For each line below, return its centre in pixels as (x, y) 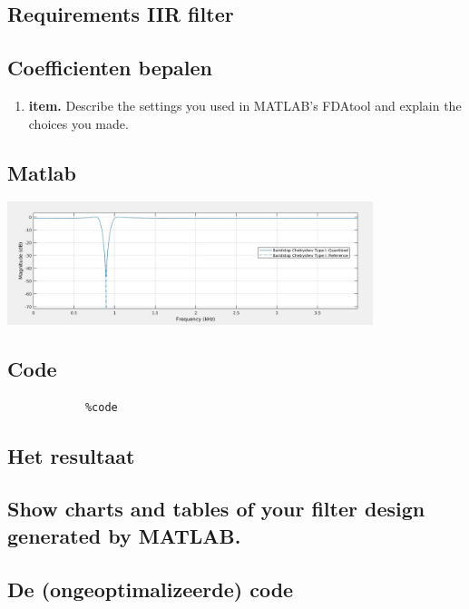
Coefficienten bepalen (110, 68)
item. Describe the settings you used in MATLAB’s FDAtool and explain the (245, 105)
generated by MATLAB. (124, 535)
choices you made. (78, 123)
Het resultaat (71, 455)
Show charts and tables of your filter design (216, 509)
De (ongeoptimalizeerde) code (151, 589)
